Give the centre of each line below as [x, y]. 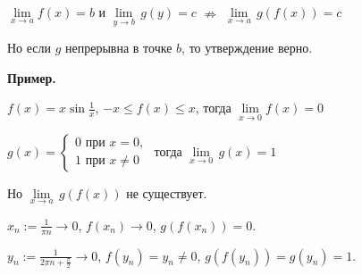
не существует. [167, 192]
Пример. [32, 77]
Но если [29, 48]
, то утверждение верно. [247, 48]
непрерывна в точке [119, 48]
